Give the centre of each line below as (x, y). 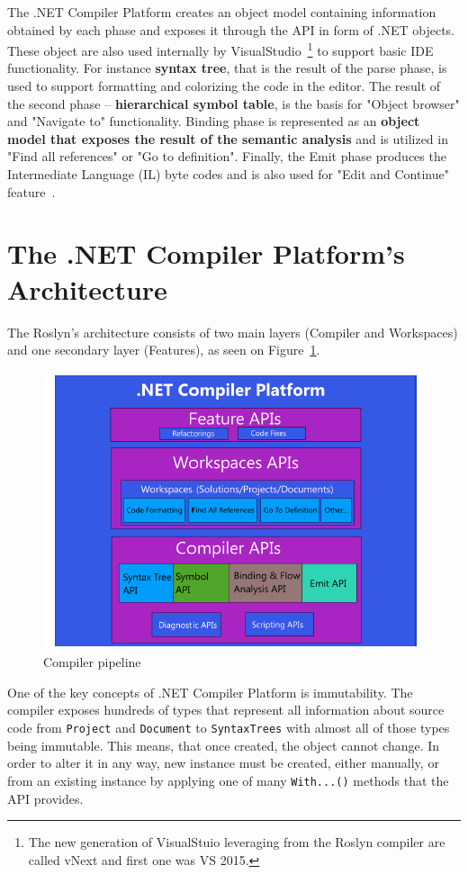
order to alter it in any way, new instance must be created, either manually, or (223, 763)
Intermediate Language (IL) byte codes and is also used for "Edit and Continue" (228, 174)
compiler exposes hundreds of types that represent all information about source (226, 710)
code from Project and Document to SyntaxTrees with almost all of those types (229, 728)
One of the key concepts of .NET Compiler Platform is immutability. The (210, 692)
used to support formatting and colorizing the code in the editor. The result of (224, 86)
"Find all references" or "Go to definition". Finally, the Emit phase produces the (227, 156)
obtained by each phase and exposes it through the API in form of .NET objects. (231, 29)
